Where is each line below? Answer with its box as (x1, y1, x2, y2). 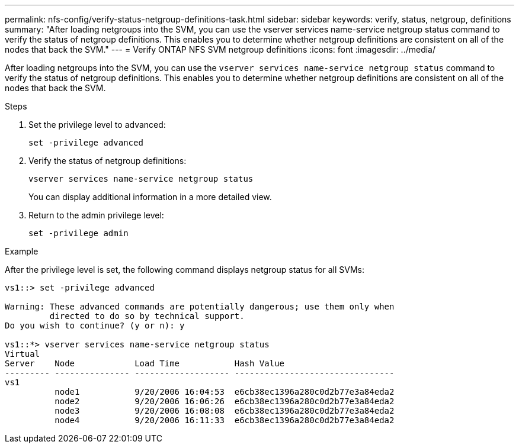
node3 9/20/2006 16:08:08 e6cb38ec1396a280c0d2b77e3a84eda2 (55, 406, 395, 415)
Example (5, 246, 39, 256)
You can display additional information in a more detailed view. (28, 192, 272, 202)
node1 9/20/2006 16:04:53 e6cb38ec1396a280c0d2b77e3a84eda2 (55, 387, 395, 397)
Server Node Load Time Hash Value (5, 359, 285, 368)
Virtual (5, 349, 40, 359)
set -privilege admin (28, 228, 129, 238)
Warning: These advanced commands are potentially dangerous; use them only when (5, 302, 395, 311)
